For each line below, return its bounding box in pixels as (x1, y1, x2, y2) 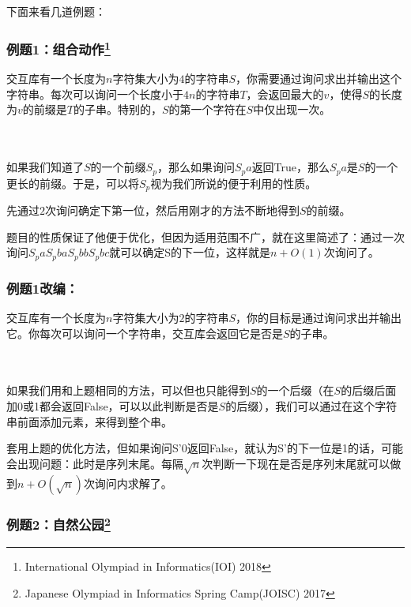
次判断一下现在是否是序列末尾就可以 (202, 455, 390, 471)
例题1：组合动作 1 (6, 37, 111, 58)
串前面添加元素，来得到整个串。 (6, 413, 172, 429)
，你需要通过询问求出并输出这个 (236, 70, 402, 87)
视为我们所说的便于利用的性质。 (150, 174, 317, 191)
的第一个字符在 (168, 101, 247, 118)
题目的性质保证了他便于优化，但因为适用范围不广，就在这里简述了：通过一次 (6, 228, 405, 245)
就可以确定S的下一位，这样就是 (109, 244, 270, 260)
